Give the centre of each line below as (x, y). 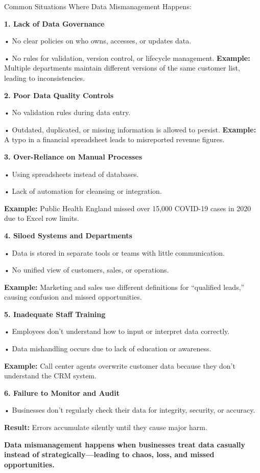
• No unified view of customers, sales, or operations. (87, 270)
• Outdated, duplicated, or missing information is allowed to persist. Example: (130, 129)
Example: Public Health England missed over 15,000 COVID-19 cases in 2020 (128, 208)
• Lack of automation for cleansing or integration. (83, 191)
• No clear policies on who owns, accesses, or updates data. (98, 41)
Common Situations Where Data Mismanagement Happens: (98, 6)
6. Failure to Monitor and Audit (62, 392)
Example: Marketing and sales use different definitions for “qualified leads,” (124, 287)
